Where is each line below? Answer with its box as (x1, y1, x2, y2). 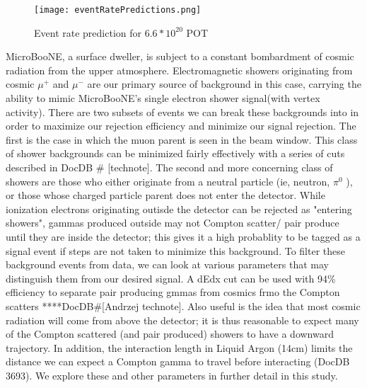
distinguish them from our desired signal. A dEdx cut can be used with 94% (6, 270, 336, 285)
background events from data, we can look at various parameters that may (6, 257, 329, 272)
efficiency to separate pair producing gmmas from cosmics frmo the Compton (6, 285, 340, 299)
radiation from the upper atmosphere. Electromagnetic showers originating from (6, 62, 353, 77)
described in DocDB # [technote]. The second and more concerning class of (6, 160, 333, 174)
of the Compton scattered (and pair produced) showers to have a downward (6, 326, 334, 341)
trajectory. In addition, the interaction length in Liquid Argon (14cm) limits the (6, 340, 353, 355)
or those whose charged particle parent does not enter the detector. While (6, 188, 325, 202)
